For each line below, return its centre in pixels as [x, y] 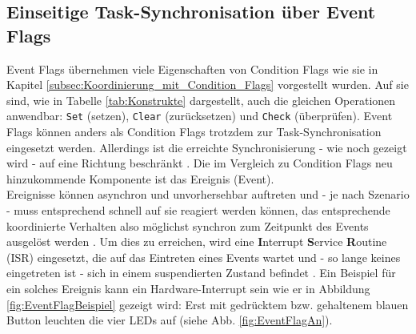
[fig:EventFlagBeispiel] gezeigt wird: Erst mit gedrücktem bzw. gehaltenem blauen [208, 304]
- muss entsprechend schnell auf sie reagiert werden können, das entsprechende [198, 210]
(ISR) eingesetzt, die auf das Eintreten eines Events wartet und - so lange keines [204, 257]
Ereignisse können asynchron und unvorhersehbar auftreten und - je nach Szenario [208, 194]
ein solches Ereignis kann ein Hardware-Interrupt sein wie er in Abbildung [188, 288]
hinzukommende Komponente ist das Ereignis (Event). [140, 178]
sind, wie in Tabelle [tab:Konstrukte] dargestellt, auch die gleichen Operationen [201, 100]
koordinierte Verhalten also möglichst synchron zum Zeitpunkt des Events [188, 225]
